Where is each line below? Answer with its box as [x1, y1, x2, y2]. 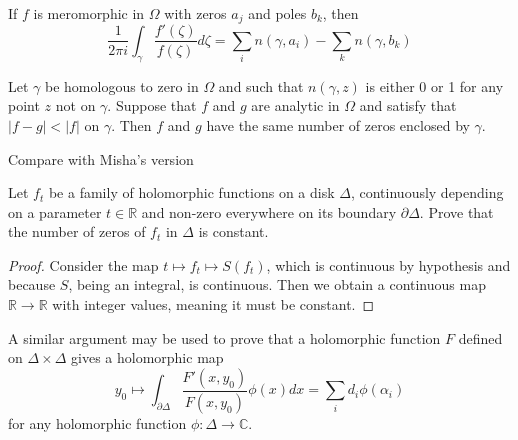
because [8, 274, 56, 295]
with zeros [164, 3, 227, 23]
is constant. [198, 221, 269, 242]
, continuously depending [350, 182, 504, 203]
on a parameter [8, 201, 102, 222]
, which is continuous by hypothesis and [266, 254, 511, 275]
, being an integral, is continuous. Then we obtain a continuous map [68, 274, 486, 295]
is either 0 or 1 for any [365, 75, 504, 96]
